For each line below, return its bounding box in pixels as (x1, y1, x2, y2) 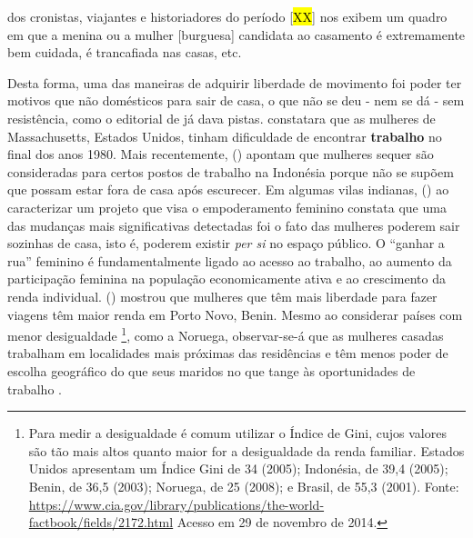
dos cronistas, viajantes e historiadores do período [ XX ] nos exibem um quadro (7, 7, 448, 25)
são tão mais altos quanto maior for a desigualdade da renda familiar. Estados (28, 441, 465, 460)
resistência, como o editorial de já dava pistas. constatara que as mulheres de (7, 108, 436, 127)
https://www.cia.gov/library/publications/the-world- (28, 494, 325, 513)
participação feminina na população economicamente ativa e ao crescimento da (7, 269, 446, 288)
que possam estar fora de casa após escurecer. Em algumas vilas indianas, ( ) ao (7, 180, 449, 199)
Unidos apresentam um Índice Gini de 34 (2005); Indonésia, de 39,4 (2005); (28, 459, 448, 478)
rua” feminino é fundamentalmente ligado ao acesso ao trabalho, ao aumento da (7, 251, 452, 270)
